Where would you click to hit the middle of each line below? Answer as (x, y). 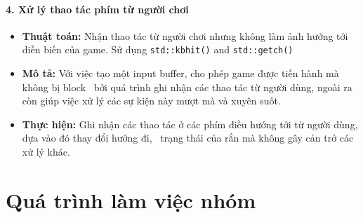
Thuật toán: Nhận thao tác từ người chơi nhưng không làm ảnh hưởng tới (185, 35)
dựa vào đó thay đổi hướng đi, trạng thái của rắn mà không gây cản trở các (188, 138)
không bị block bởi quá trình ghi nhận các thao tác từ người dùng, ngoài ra (187, 87)
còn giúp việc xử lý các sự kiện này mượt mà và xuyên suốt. (151, 101)
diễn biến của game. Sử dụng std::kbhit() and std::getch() (158, 49)
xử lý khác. (46, 152)
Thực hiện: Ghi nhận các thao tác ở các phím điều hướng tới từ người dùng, (190, 124)
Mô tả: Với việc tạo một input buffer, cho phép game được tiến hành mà (180, 73)
